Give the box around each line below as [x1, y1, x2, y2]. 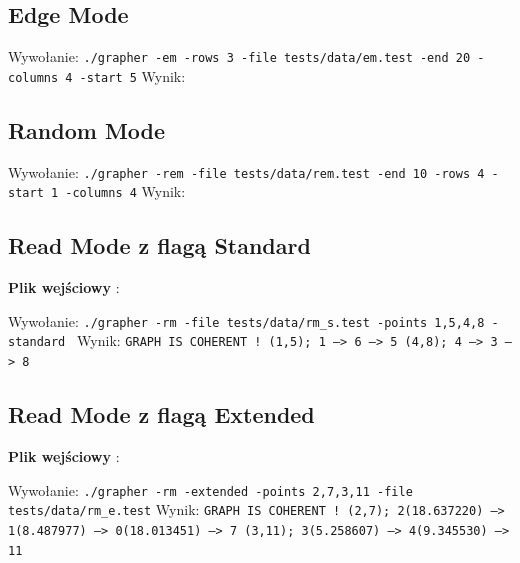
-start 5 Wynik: [79, 65, 186, 86]
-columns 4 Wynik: [65, 181, 186, 202]
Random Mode [8, 114, 166, 145]
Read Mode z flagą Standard [8, 230, 311, 261]
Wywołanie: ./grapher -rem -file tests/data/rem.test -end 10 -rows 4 [8, 161, 485, 182]
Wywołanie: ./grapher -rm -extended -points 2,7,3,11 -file [8, 479, 413, 500]
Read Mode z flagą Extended [8, 399, 315, 430]
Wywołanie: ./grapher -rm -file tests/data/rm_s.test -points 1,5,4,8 [8, 310, 485, 331]
